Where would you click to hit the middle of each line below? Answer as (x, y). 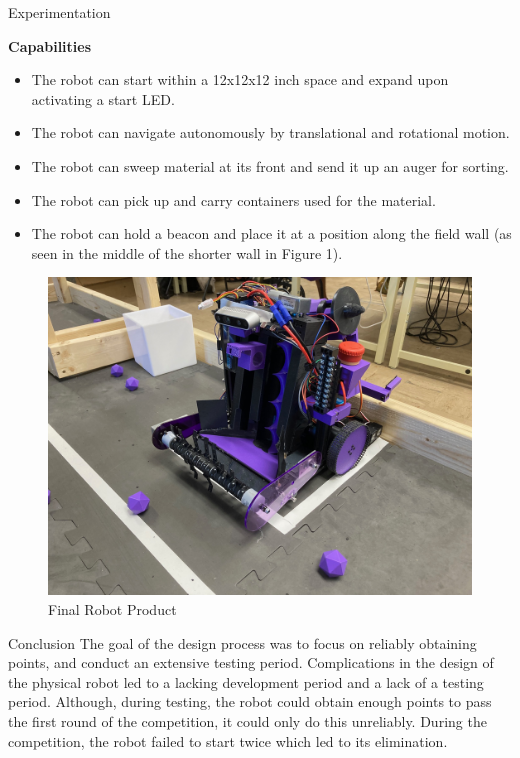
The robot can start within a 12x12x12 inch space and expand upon (240, 79)
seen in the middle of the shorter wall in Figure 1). (187, 252)
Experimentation (59, 12)
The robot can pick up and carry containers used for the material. (233, 199)
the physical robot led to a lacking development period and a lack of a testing (246, 681)
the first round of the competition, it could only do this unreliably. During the (247, 720)
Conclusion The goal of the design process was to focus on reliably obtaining (242, 642)
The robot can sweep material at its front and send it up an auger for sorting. (270, 165)
